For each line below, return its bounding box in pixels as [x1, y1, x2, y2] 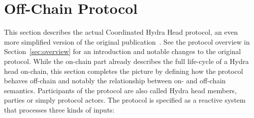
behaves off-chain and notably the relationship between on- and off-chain [4, 75, 226, 86]
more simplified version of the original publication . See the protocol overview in [4, 36, 250, 47]
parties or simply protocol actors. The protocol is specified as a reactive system [4, 95, 246, 105]
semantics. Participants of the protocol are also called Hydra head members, [4, 85, 237, 95]
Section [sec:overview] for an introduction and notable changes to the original [4, 46, 241, 57]
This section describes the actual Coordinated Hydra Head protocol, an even [4, 27, 238, 37]
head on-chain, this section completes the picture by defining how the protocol [4, 65, 243, 76]
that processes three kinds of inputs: [4, 104, 115, 115]
